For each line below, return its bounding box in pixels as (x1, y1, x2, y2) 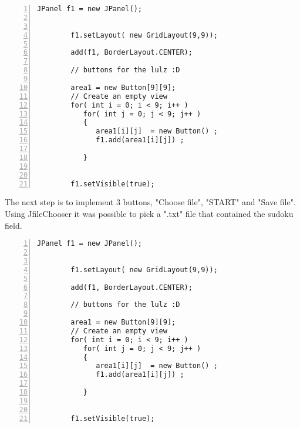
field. (5, 219, 22, 231)
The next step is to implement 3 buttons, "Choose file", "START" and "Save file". (5, 196, 296, 208)
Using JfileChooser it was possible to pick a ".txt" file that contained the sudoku (5, 207, 294, 219)
